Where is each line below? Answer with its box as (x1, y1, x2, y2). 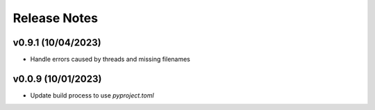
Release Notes (12, 10, 99, 26)
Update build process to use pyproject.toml (30, 91, 154, 100)
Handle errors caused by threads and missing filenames (30, 55, 191, 64)
